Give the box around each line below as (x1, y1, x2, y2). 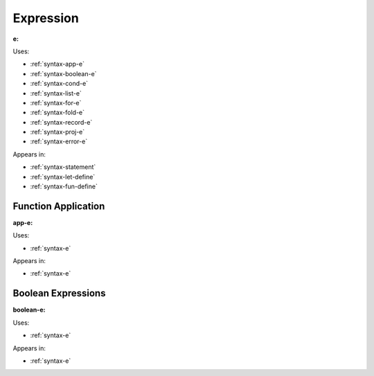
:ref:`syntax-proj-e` (30, 128, 85, 136)
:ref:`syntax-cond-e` (30, 80, 89, 88)
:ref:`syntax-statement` (30, 163, 96, 171)
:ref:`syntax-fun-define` (30, 182, 98, 190)
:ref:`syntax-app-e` (30, 60, 84, 69)
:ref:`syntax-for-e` (30, 98, 82, 107)
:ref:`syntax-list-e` (30, 89, 82, 97)
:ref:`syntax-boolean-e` (30, 69, 97, 78)
